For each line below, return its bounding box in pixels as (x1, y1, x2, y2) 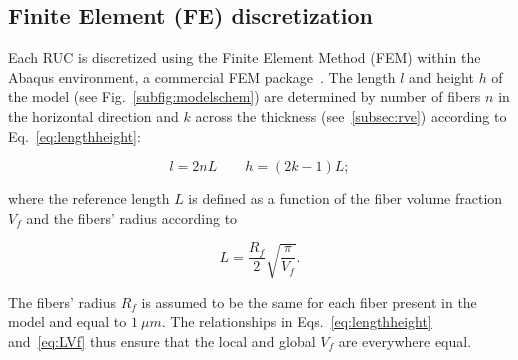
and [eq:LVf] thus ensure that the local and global (8, 330, 316, 351)
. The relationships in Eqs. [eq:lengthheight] (161, 311, 432, 332)
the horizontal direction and (8, 105, 179, 126)
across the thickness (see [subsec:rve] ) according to (195, 105, 507, 126)
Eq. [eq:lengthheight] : (8, 125, 141, 146)
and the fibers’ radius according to (26, 207, 238, 228)
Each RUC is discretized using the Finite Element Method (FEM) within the (8, 47, 481, 68)
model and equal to (8, 311, 127, 332)
